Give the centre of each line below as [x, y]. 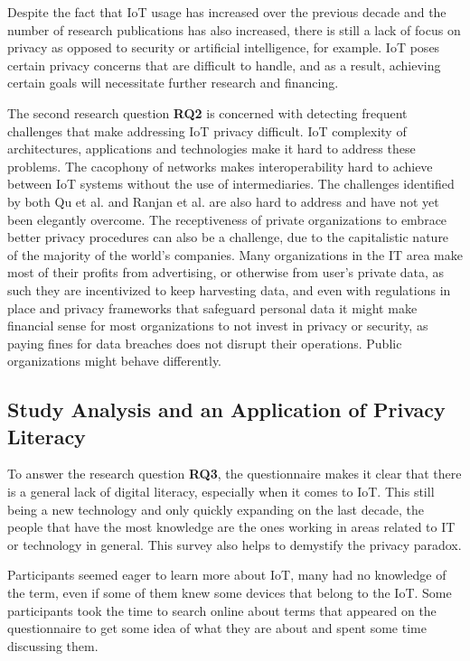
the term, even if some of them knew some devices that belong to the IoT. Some [230, 593]
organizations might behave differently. [115, 361]
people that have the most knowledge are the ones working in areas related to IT [231, 527]
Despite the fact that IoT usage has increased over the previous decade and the [227, 12]
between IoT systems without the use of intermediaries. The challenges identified [231, 184]
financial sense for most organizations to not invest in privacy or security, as [218, 326]
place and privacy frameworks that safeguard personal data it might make [212, 307]
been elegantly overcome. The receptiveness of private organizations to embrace [227, 219]
